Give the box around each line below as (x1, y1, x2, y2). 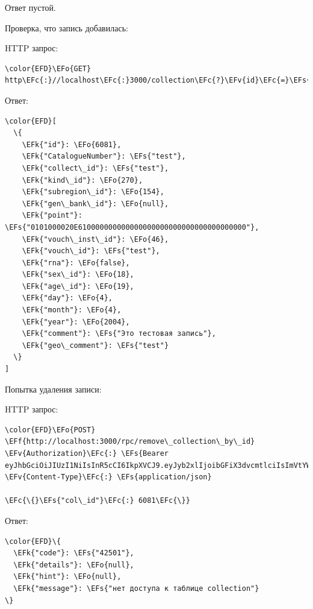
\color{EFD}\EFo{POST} (5, 425, 96, 434)
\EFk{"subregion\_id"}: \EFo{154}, (22, 188, 164, 197)
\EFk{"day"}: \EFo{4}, (22, 294, 113, 303)
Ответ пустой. (5, 1, 56, 13)
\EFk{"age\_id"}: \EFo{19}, (22, 282, 134, 291)
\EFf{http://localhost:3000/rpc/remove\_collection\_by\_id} (5, 437, 255, 446)
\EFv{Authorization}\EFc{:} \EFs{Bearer (5, 449, 169, 458)
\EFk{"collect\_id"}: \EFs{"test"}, (22, 163, 169, 172)
